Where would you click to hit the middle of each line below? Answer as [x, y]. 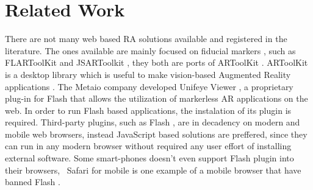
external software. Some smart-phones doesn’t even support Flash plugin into [149, 158]
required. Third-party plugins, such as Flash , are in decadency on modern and [153, 122]
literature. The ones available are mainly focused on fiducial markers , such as [150, 50]
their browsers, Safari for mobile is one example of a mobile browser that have [153, 170]
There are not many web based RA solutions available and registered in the [146, 39]
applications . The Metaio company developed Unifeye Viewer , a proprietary [149, 86]
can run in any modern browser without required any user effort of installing [148, 146]
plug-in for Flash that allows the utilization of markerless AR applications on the [156, 98]
